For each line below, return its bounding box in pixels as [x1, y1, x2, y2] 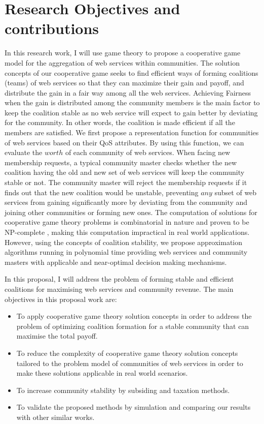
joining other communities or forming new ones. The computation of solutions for [5, 206, 257, 217]
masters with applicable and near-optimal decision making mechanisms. [5, 256, 227, 267]
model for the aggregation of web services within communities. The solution [5, 57, 240, 68]
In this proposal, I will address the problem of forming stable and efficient [5, 274, 234, 284]
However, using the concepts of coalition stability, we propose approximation [5, 236, 243, 247]
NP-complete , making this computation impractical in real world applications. [5, 227, 250, 237]
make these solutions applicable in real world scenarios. [16, 368, 188, 378]
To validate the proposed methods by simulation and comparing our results [16, 402, 251, 412]
